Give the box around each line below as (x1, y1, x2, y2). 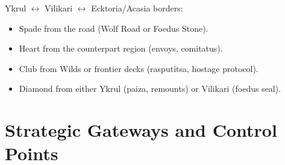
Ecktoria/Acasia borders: (91, 2, 183, 14)
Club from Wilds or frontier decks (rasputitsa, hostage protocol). (19, 62, 258, 74)
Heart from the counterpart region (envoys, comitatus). (19, 42, 223, 55)
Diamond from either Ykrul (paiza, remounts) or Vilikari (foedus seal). (19, 82, 281, 95)
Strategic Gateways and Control (5, 118, 277, 142)
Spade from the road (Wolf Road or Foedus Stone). (19, 22, 208, 34)
